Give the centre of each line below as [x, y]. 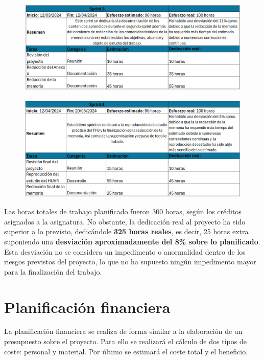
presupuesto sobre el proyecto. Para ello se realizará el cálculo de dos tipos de [125, 341]
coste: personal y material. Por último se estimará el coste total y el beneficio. [126, 351]
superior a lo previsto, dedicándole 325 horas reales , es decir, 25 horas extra [126, 231]
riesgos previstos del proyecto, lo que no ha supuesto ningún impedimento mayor [130, 262]
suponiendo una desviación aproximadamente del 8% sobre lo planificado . [132, 241]
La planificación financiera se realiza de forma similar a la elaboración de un [123, 331]
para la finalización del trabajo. [53, 271]
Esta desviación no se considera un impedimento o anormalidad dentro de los [125, 251]
